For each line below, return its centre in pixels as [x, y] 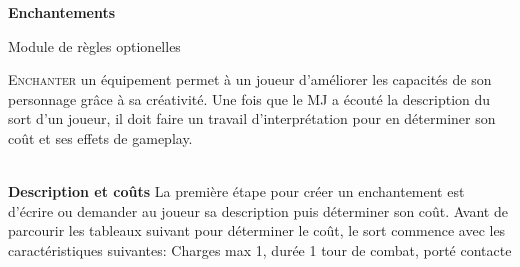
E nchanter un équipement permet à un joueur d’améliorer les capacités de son [250, 79]
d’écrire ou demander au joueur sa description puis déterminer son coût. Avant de [258, 210]
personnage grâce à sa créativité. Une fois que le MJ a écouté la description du [249, 98]
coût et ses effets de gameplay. [100, 137]
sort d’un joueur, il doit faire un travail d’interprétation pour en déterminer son [252, 118]
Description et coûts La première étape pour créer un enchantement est [236, 191]
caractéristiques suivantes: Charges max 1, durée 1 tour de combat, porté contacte [260, 249]
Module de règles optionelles [94, 45]
